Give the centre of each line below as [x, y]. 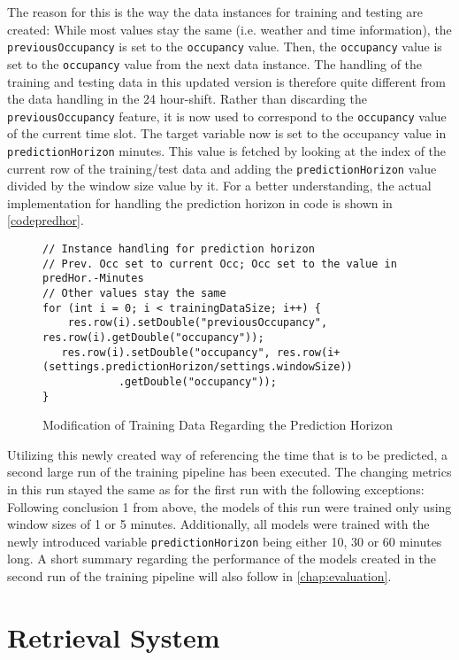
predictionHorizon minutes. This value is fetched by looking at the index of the [227, 150]
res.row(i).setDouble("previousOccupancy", [198, 323]
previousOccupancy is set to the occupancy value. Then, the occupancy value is [225, 47]
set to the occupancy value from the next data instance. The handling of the [215, 63]
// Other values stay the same [134, 293]
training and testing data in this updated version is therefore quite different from [227, 81]
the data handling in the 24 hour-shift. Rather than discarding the [187, 99]
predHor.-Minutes [93, 279]
